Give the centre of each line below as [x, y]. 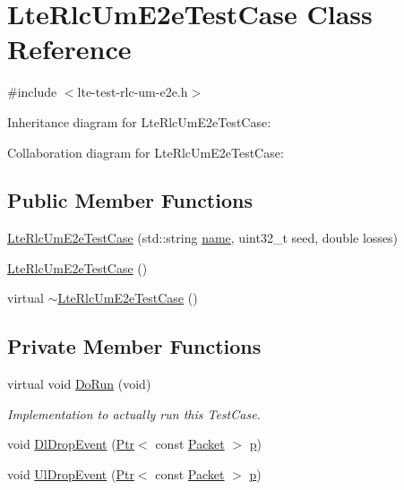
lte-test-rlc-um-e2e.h [133, 92]
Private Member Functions [134, 346]
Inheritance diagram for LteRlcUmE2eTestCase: [139, 121]
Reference [69, 49]
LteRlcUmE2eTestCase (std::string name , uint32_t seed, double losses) [202, 238]
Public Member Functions [130, 200]
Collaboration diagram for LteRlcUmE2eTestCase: [146, 152]
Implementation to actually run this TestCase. [134, 413]
